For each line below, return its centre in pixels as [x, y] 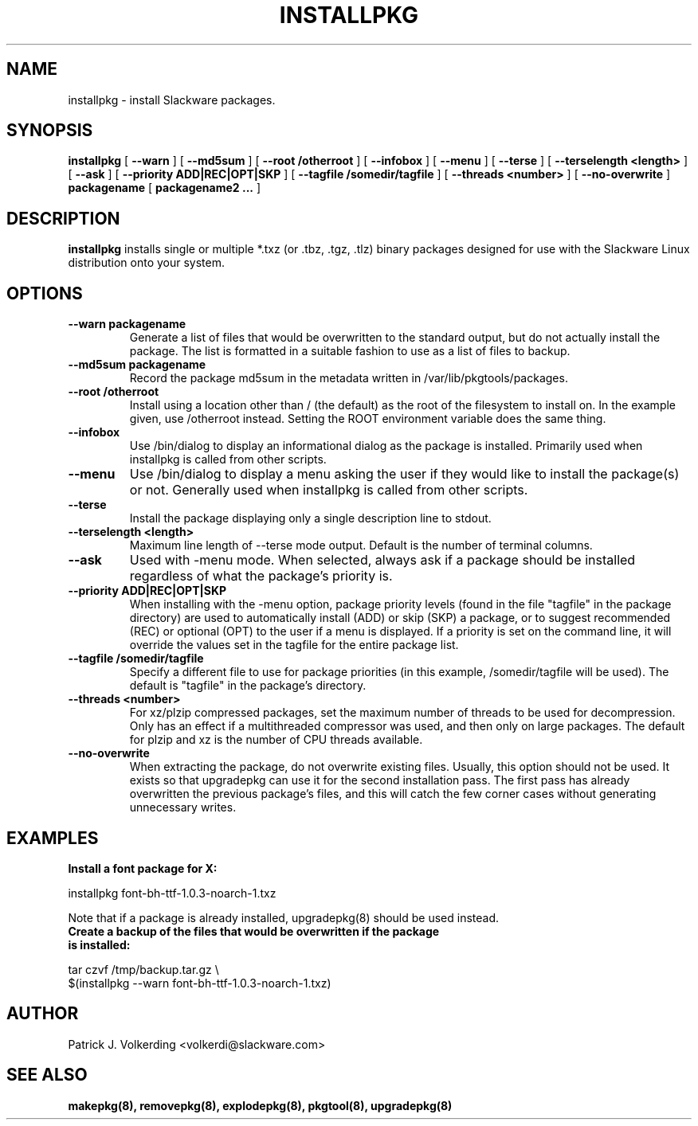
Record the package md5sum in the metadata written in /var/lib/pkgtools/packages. [349, 378]
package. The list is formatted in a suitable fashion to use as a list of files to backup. [350, 351]
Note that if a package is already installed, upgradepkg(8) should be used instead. [284, 917]
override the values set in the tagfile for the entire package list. [294, 645]
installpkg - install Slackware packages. [172, 100]
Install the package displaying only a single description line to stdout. [310, 518]
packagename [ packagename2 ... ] [165, 188]
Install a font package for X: [143, 868]
